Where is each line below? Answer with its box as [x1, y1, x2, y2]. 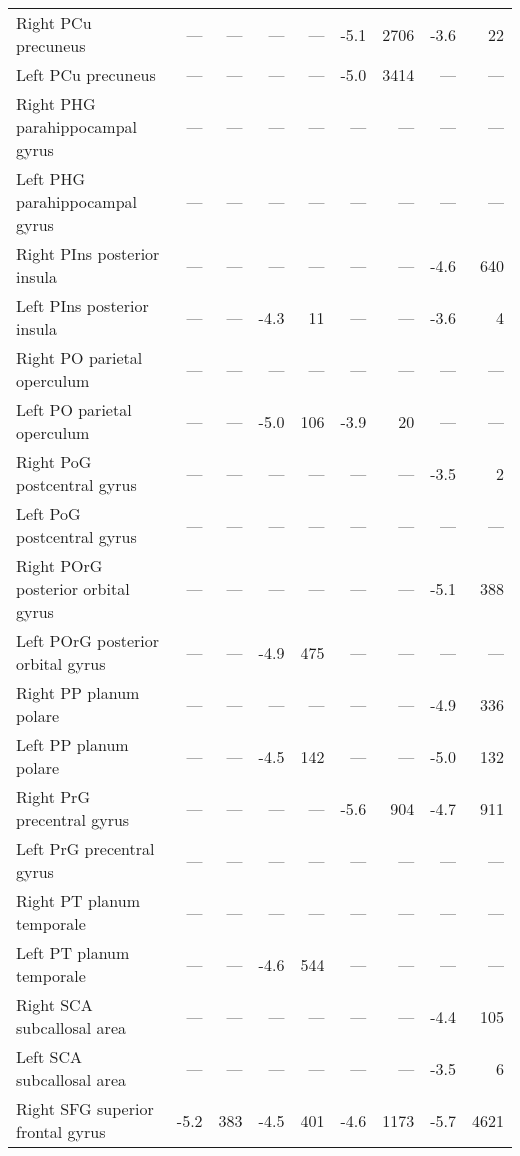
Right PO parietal [16, 346, 143, 369]
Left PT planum [16, 941, 130, 964]
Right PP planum [16, 681, 140, 704]
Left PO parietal [16, 398, 132, 421]
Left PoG [16, 502, 81, 525]
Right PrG [16, 785, 90, 808]
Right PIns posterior [16, 242, 160, 265]
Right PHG [16, 92, 96, 115]
